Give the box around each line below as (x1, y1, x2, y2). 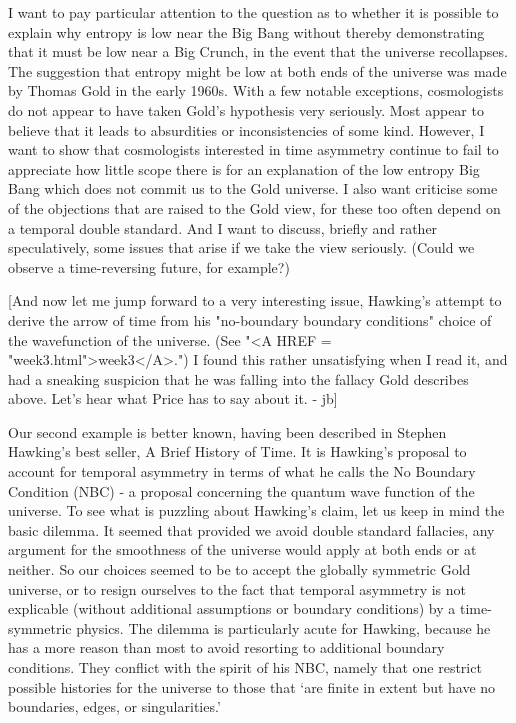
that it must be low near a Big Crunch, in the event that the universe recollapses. (8, 41, 508, 62)
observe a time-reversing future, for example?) (8, 256, 290, 277)
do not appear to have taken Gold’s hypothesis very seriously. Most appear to (8, 99, 484, 120)
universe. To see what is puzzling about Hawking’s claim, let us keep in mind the (8, 500, 505, 521)
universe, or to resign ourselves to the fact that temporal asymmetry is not (8, 578, 466, 599)
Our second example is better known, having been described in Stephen (8, 421, 447, 442)
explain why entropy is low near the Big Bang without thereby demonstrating (8, 21, 485, 42)
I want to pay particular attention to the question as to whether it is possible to (8, 2, 499, 22)
